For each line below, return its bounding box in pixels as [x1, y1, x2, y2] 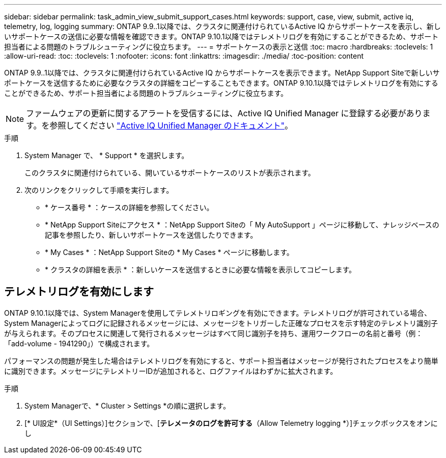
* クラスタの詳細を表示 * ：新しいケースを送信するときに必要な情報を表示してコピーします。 [45, 265, 356, 274]
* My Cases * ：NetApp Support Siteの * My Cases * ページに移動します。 [45, 248, 294, 257]
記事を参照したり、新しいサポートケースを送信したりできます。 [45, 231, 258, 239]
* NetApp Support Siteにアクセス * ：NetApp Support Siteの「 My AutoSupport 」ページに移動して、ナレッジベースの [45, 220, 439, 229]
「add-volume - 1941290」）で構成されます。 [4, 339, 154, 348]
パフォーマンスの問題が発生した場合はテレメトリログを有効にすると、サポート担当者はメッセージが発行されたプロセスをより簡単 [4, 356, 438, 365]
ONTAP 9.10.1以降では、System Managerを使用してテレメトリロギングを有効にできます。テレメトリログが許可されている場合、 [4, 308, 431, 317]
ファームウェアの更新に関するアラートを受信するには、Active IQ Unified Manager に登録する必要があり [26, 108, 423, 118]
